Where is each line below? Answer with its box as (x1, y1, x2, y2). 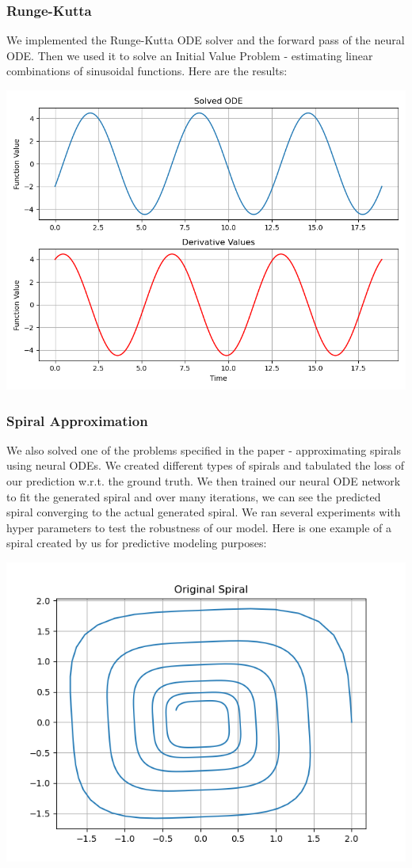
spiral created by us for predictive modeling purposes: (6, 535, 267, 551)
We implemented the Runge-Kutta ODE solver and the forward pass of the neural (6, 32, 405, 48)
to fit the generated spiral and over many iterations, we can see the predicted (6, 488, 381, 504)
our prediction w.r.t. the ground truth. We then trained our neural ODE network (6, 473, 401, 489)
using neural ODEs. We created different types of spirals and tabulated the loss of (6, 457, 404, 474)
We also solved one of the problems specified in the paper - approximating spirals (6, 441, 402, 458)
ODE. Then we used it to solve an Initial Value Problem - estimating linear (6, 47, 373, 63)
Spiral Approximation (6, 410, 148, 430)
